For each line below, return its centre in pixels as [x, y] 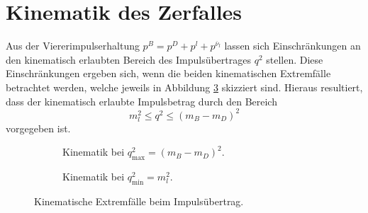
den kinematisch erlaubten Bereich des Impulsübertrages [128, 59]
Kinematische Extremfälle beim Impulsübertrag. [139, 201]
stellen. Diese [295, 59]
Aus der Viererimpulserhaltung [73, 46]
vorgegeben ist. [38, 128]
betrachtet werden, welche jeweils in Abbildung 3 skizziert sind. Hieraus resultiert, [184, 87]
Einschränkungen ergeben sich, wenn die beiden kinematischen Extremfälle [168, 73]
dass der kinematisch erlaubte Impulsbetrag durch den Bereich [141, 101]
